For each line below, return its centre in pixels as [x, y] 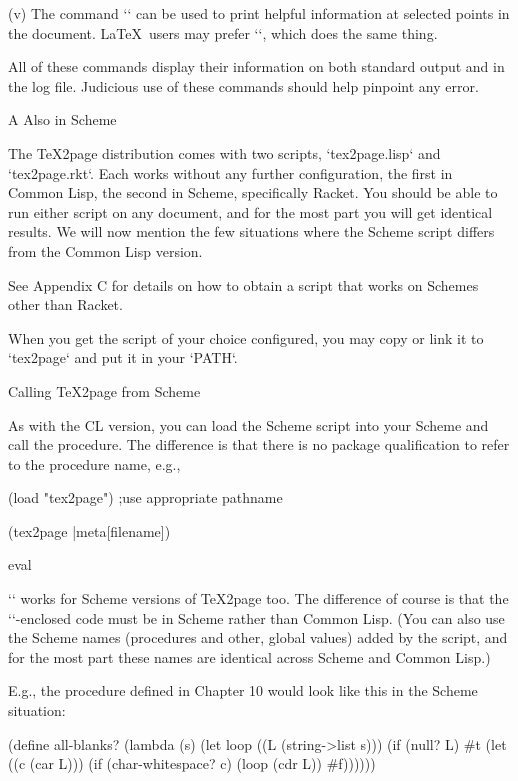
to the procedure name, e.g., [94, 463]
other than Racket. [65, 304]
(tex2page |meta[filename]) [89, 530]
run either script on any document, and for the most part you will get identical [250, 211]
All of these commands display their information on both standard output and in [256, 66]
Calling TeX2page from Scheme [104, 390]
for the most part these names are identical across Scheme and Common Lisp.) [249, 656]
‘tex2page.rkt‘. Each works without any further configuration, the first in [230, 172]
